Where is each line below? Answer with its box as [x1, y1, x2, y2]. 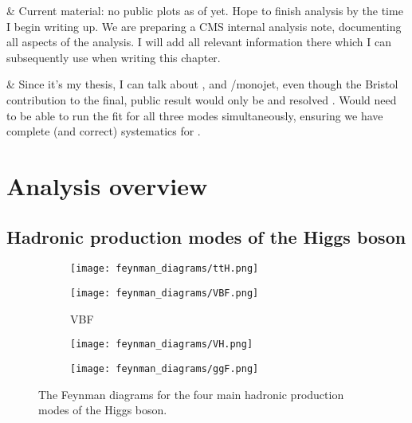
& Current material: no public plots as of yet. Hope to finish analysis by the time [6, 2, 403, 18]
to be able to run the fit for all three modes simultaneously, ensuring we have [6, 107, 383, 123]
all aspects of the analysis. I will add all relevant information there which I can [6, 33, 392, 50]
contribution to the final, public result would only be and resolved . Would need [6, 91, 397, 108]
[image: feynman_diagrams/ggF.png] [70, 362, 259, 374]
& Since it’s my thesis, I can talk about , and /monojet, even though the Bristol [6, 76, 398, 92]
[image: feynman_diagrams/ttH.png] [70, 263, 259, 275]
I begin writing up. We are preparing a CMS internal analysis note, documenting [6, 18, 402, 34]
